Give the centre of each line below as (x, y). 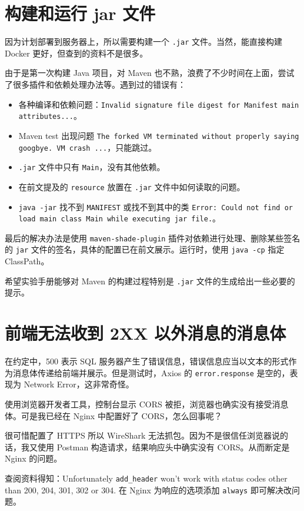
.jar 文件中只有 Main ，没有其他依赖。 (92, 167)
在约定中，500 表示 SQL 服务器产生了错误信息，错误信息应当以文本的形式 (147, 361)
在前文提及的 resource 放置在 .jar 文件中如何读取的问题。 (132, 186)
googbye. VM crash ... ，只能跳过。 (88, 147)
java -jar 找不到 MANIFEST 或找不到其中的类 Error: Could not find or (156, 206)
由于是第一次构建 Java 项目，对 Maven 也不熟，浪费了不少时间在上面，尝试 (150, 73)
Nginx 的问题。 (34, 458)
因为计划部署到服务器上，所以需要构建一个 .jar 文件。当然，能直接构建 (143, 42)
